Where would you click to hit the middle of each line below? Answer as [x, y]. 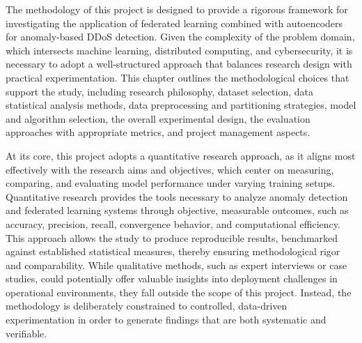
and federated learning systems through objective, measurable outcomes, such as [177, 210]
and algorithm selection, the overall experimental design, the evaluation [158, 118]
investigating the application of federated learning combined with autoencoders [174, 23]
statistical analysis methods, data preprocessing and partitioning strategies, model [181, 105]
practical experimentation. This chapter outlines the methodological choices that [178, 77]
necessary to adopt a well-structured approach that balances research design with [179, 64]
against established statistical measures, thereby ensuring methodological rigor [173, 251]
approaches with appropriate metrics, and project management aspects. [158, 132]
